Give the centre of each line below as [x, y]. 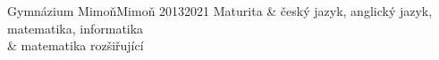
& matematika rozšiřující [76, 45]
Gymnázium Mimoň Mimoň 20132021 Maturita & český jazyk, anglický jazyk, [220, 11]
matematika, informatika [76, 28]
